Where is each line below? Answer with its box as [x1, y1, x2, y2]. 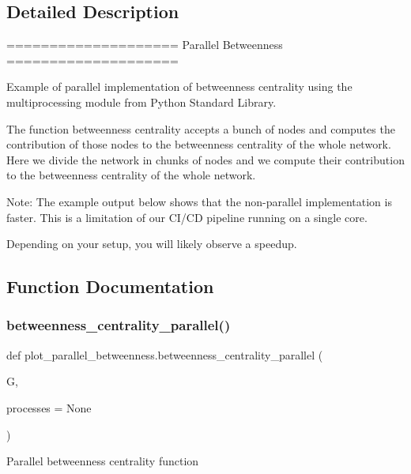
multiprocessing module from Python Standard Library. [6, 93, 277, 110]
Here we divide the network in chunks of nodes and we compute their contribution [6, 151, 405, 167]
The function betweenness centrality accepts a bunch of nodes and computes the [6, 120, 395, 137]
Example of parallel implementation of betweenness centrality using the [6, 78, 353, 95]
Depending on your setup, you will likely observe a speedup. [6, 235, 297, 252]
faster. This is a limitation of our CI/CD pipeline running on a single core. [6, 209, 368, 225]
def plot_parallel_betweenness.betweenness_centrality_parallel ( [6, 346, 323, 363]
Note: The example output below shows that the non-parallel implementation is [6, 193, 392, 209]
